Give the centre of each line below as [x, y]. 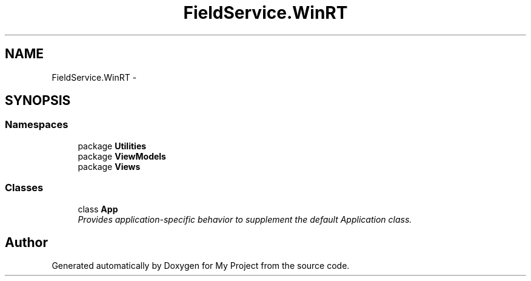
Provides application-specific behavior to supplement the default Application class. [245, 219]
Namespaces [37, 125]
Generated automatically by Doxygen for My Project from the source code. [201, 266]
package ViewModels [122, 156]
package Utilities [112, 146]
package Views [109, 166]
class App [98, 209]
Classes [24, 188]
